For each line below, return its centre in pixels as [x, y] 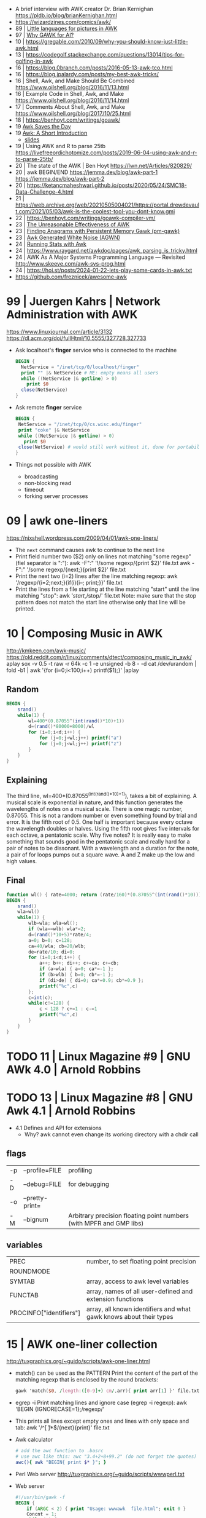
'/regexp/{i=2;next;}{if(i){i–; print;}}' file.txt [69, 583]
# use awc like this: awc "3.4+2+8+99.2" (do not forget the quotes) [106, 1457]
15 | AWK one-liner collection [82, 1344]
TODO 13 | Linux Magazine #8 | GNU [100, 1098]
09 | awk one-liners [57, 521]
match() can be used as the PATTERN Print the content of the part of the [106, 1373]
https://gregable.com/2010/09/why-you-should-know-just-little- [107, 42]
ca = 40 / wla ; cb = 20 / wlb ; [57, 946]
